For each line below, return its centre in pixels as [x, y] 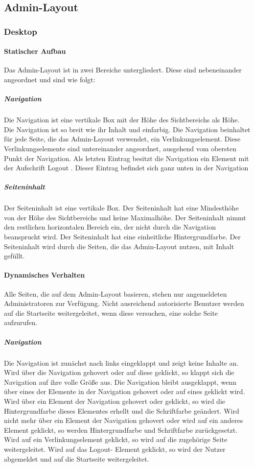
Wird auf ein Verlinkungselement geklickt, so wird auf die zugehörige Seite [116, 439]
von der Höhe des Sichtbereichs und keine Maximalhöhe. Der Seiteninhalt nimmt [125, 217]
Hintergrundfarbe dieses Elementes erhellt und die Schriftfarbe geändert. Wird [122, 410]
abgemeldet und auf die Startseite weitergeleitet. [77, 458]
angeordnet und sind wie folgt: [50, 80]
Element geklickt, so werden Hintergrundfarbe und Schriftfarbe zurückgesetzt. [121, 430]
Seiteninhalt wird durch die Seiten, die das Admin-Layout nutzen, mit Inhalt [119, 246]
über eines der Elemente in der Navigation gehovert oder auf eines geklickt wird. [125, 391]
